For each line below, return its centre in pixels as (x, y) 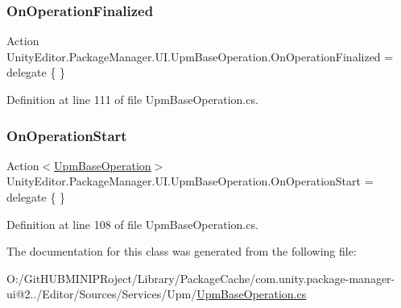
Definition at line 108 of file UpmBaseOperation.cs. (132, 224)
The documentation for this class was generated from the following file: (182, 251)
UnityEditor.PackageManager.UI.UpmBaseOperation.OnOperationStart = (190, 181)
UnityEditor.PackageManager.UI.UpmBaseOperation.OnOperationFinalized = (200, 56)
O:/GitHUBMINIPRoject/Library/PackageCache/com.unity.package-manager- (201, 278)
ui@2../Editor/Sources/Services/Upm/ (102, 294)
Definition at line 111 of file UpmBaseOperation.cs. (132, 99)
